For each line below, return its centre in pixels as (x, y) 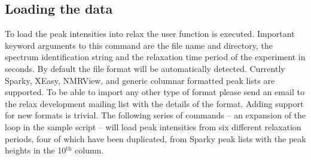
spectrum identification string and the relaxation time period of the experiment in (155, 57)
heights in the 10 (36, 150)
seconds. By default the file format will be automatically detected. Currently (145, 68)
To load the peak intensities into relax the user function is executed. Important (150, 34)
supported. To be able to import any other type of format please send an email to (155, 92)
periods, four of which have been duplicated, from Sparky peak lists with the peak (155, 138)
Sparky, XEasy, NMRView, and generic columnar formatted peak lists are (140, 80)
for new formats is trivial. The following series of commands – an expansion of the (155, 115)
